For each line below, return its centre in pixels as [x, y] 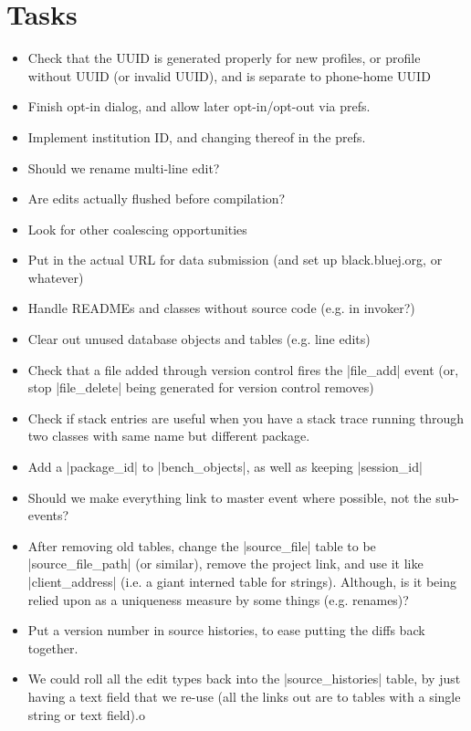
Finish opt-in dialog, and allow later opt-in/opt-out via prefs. [199, 106]
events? [48, 515]
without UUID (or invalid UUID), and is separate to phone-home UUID [229, 75]
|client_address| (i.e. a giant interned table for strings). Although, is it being [242, 581]
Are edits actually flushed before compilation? [157, 198]
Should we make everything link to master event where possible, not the [230, 497]
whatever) [56, 277]
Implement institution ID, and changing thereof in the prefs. [197, 136]
